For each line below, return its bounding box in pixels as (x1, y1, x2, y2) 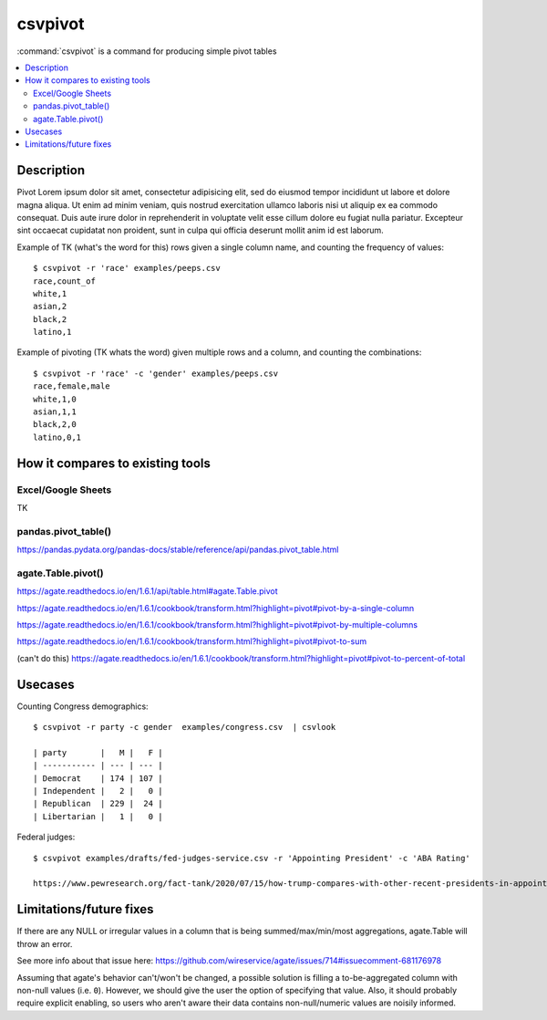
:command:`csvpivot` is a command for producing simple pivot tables (16, 46, 277, 57)
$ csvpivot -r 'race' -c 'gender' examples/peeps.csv (33, 368, 278, 379)
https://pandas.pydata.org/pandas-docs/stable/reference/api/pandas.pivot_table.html (16, 544, 339, 556)
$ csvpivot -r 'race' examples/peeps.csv (33, 263, 221, 274)
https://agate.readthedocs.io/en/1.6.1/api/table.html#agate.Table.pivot (16, 586, 278, 597)
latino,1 (33, 327, 72, 338)
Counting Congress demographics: (16, 701, 150, 712)
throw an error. (16, 938, 73, 949)
